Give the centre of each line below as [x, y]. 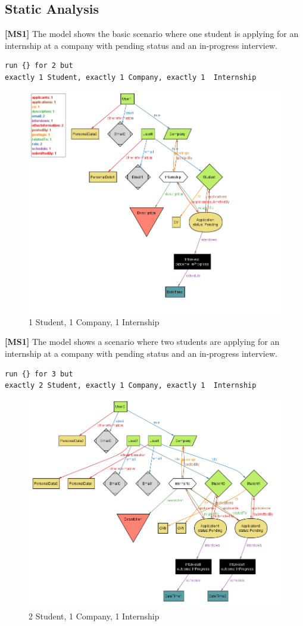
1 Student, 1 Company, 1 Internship [94, 321]
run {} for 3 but [39, 374]
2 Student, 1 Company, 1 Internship [94, 616]
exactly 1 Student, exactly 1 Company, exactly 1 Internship [131, 77]
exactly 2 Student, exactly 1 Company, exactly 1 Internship [131, 386]
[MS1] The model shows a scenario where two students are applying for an [142, 342]
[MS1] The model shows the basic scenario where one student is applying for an [152, 34]
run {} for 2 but [39, 66]
